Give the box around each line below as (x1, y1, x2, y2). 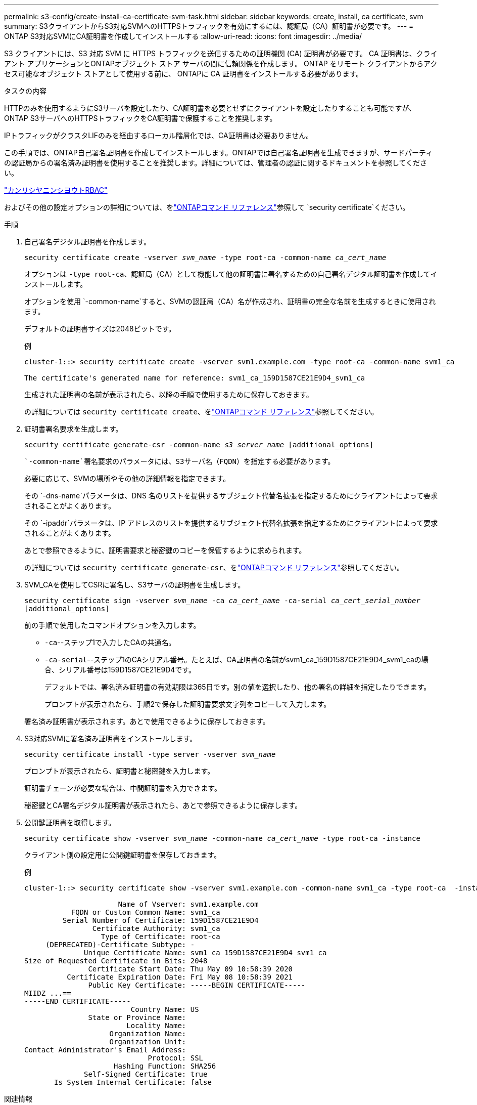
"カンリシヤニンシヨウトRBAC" (4, 186, 108, 194)
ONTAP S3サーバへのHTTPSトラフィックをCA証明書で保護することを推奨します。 (4, 114, 277, 122)
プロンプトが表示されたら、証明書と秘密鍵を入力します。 (24, 767, 215, 775)
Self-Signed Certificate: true (84, 1070, 208, 1078)
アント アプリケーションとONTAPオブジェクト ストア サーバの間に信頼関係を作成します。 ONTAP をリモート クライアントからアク (4, 59, 438, 68)
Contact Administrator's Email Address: (24, 1046, 186, 1054)
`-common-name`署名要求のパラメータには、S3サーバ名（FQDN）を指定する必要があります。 (24, 457, 335, 465)
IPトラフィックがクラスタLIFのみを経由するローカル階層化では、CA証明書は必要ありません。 (4, 131, 313, 140)
